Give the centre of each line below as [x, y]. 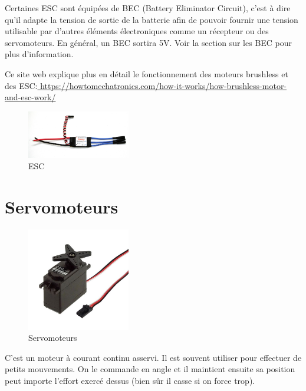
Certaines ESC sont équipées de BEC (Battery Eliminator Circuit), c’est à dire [148, 8]
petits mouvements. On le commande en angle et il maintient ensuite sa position [150, 369]
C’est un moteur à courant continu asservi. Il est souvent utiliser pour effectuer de [153, 357]
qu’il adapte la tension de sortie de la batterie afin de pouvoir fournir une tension [152, 19]
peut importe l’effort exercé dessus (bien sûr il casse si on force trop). [130, 381]
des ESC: [21, 85]
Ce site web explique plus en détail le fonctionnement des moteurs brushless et [147, 73]
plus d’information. [39, 54]
